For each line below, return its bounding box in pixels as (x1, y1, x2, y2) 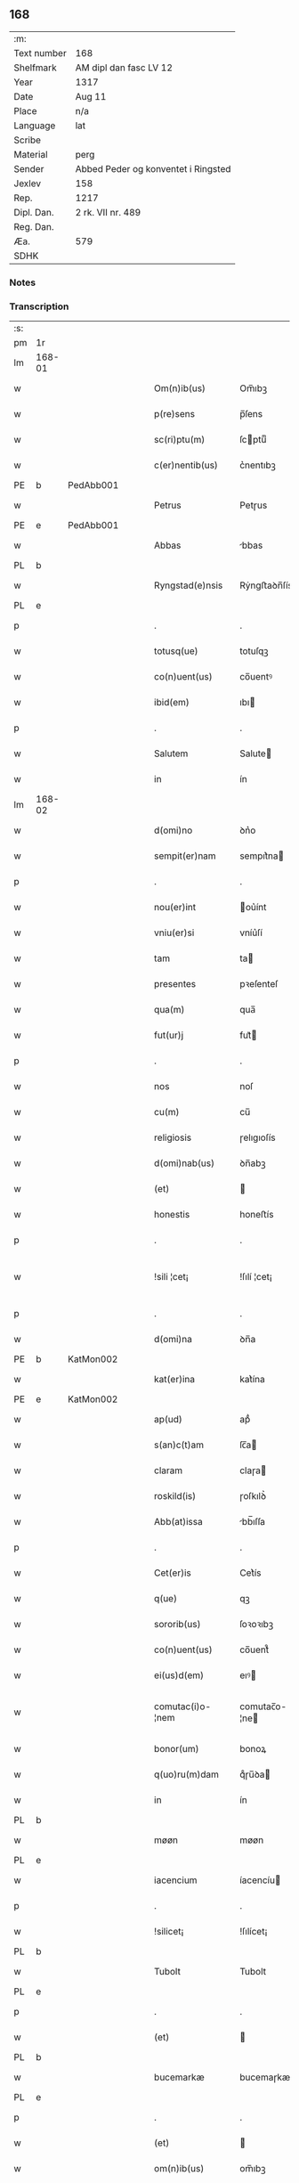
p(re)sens (154, 408, 196, 420)
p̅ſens (239, 408, 263, 420)
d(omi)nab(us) (154, 1157, 215, 1169)
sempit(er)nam (154, 850, 216, 862)
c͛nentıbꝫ (239, 459, 276, 471)
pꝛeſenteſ (239, 978, 279, 990)
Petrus (154, 499, 182, 511)
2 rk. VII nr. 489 (75, 206, 141, 218)
